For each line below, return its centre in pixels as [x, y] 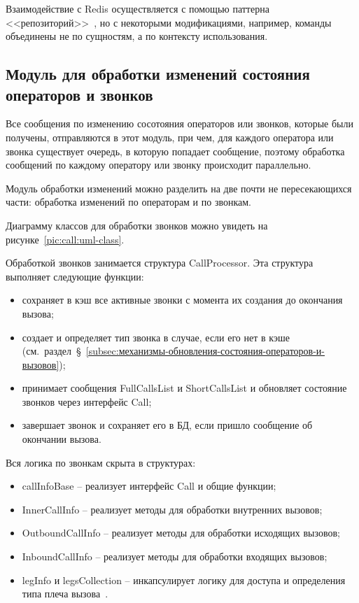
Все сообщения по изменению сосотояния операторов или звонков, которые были [179, 123]
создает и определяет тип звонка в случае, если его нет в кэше [156, 337]
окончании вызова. [62, 439]
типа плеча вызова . [65, 594]
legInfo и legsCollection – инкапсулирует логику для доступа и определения [184, 580]
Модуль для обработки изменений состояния [158, 74]
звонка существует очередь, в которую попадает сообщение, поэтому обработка [175, 151]
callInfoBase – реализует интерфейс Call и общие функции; [149, 486]
